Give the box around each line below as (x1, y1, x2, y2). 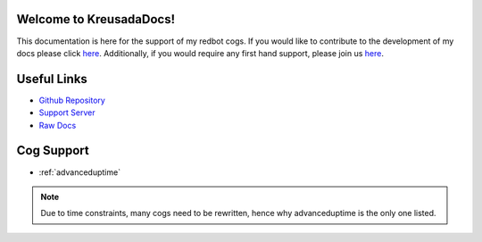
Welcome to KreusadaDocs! (16, 12, 176, 27)
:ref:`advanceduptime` (38, 166, 120, 178)
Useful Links (16, 71, 88, 87)
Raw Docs (38, 120, 77, 130)
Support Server (38, 107, 96, 118)
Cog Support (16, 143, 89, 158)
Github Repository (38, 95, 106, 105)
